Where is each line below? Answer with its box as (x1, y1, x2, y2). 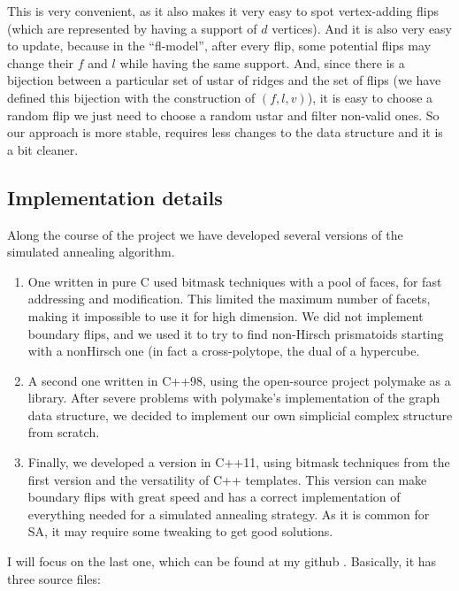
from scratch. (27, 423, 100, 441)
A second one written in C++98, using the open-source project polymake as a (27, 371, 451, 389)
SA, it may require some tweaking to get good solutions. (27, 522, 333, 541)
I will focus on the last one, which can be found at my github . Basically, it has (7, 552, 437, 571)
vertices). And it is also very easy (272, 19, 453, 37)
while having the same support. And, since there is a (119, 53, 405, 72)
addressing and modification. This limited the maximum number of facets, (27, 289, 431, 308)
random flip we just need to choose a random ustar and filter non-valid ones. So (7, 105, 440, 124)
